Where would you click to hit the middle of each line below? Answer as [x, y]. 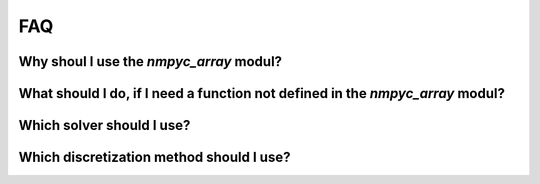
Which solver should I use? [104, 125]
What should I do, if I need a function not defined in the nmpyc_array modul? [261, 93]
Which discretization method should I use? [154, 157]
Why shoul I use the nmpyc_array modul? [150, 61]
